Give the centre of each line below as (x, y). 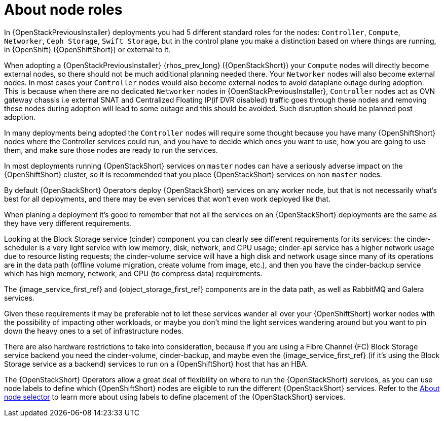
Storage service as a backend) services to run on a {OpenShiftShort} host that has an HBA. (156, 364)
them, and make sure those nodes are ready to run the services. (111, 150)
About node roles (63, 10)
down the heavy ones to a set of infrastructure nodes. (94, 331)
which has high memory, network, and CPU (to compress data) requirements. (133, 273)
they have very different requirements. (68, 223)
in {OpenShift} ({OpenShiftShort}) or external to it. (87, 49)
